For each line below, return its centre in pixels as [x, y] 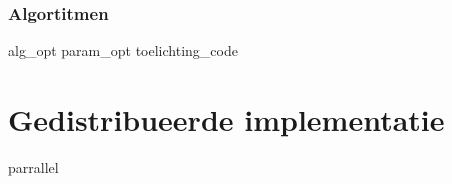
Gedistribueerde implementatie [226, 119]
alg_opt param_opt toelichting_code [123, 50]
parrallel [33, 166]
